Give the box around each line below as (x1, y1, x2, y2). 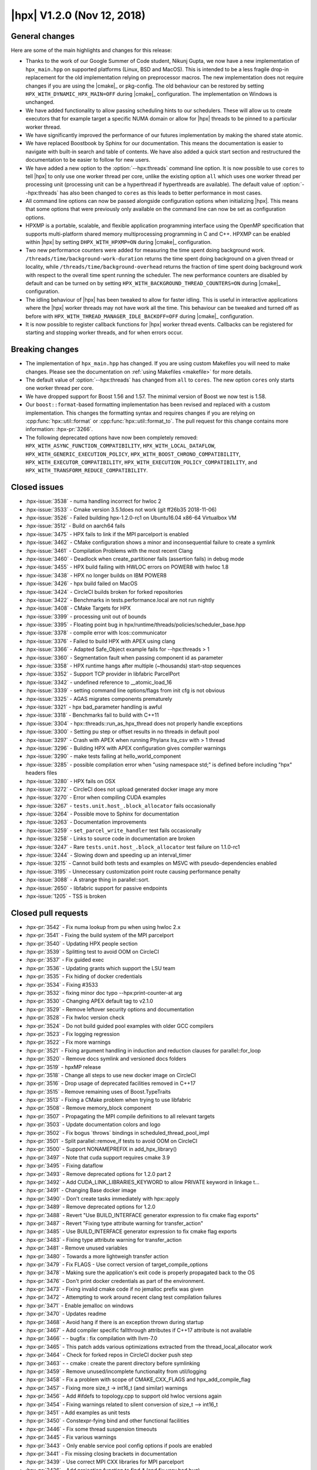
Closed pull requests (11, 908, 88, 918)
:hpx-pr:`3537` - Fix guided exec (25, 956, 104, 964)
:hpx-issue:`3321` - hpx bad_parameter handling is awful (25, 703, 163, 710)
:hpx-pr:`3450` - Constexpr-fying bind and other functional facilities (25, 1417, 190, 1424)
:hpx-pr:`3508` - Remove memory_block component (25, 1104, 152, 1111)
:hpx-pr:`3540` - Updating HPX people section (25, 940, 138, 947)
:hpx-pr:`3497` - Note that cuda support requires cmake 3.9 (25, 1154, 170, 1161)
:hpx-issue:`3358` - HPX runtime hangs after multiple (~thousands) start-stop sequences (25, 662, 241, 670)
